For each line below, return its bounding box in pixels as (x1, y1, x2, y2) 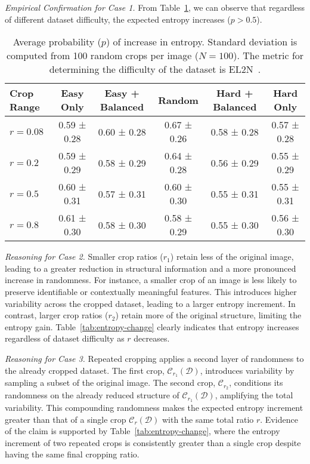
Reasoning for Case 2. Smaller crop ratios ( (5, 250, 163, 263)
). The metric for (233, 48, 304, 63)
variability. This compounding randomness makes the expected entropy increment (5, 401, 303, 414)
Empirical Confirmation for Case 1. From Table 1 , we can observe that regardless (5, 1, 305, 13)
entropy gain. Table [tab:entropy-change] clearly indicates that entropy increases (5, 320, 299, 333)
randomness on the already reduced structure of (5, 389, 179, 401)
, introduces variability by (200, 364, 294, 376)
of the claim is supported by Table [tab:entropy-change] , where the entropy (5, 425, 280, 437)
